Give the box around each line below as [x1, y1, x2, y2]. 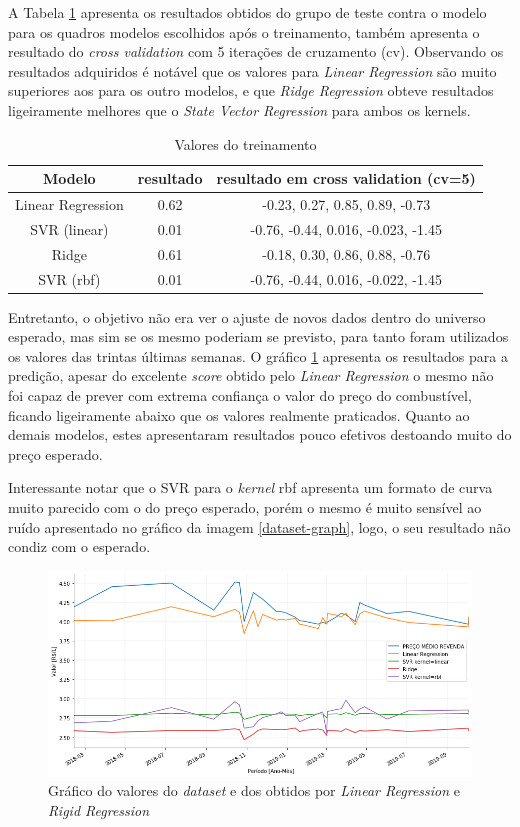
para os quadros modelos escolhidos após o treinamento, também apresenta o [8, 21, 480, 42]
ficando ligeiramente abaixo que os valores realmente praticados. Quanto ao [8, 404, 470, 425]
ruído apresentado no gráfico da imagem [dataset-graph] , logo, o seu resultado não [8, 516, 511, 537]
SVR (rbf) [38, 268, 101, 289]
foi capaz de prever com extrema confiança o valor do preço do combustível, [8, 385, 472, 405]
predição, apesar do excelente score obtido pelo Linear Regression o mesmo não [8, 365, 494, 386]
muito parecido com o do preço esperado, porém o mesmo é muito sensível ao [8, 496, 482, 517]
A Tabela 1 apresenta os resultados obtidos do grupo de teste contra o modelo [8, 2, 487, 22]
